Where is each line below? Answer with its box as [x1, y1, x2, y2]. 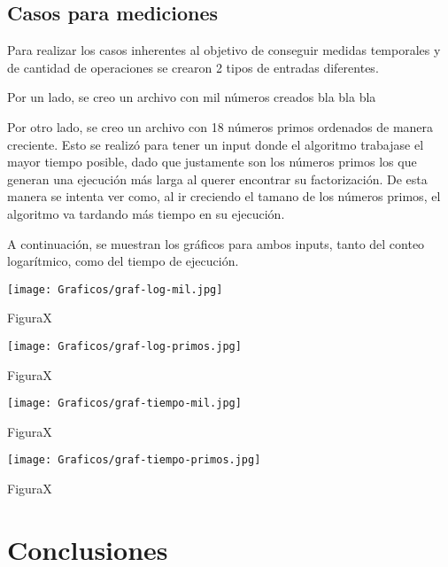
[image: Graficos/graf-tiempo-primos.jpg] [7, 454, 261, 467]
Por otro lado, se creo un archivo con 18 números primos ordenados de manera [7, 117, 434, 136]
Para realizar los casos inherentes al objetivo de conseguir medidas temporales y [7, 41, 441, 59]
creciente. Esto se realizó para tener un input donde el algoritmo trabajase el [7, 135, 424, 153]
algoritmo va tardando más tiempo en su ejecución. [7, 204, 285, 222]
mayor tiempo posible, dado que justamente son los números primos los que [7, 152, 417, 171]
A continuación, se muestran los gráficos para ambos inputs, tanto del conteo [7, 234, 425, 252]
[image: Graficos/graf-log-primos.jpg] [7, 339, 242, 353]
